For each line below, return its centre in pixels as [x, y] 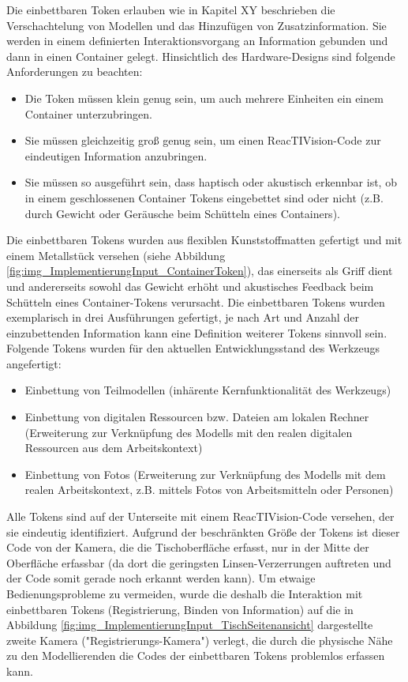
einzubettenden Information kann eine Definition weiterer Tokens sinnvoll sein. [197, 332]
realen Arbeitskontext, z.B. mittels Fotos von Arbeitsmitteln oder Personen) [209, 490]
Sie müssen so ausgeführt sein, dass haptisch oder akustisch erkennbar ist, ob [211, 182]
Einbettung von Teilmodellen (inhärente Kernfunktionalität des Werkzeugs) [208, 390]
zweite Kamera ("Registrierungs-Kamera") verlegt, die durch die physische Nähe [200, 640]
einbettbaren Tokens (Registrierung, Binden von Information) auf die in [180, 609]
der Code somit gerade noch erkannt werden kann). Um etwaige [161, 578]
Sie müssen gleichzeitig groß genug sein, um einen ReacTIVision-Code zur [203, 140]
